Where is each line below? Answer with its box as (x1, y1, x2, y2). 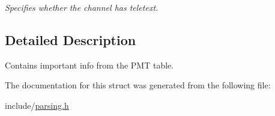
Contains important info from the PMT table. (5, 58, 174, 71)
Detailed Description (5, 30, 136, 49)
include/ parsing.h (5, 99, 69, 111)
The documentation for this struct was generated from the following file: (5, 79, 271, 91)
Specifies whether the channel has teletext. (5, 1, 159, 13)
